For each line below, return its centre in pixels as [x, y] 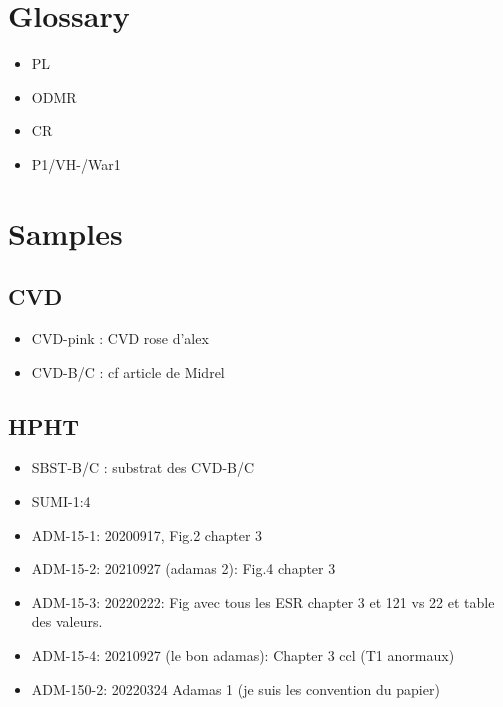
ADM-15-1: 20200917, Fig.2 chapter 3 [147, 534]
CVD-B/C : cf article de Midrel [128, 371]
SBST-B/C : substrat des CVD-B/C [143, 467]
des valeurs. [67, 621]
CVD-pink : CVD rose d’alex [120, 338]
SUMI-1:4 [61, 501]
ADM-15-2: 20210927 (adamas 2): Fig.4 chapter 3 [183, 568]
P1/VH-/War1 [76, 163]
